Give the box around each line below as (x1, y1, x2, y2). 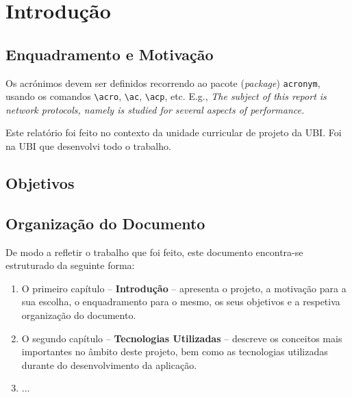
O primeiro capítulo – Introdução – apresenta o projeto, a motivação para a (21, 281, 347, 295)
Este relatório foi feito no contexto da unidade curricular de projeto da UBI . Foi (5, 125, 342, 140)
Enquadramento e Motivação (5, 43, 214, 64)
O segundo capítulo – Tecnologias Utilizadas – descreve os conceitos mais (21, 331, 342, 345)
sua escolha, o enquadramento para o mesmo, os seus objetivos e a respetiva (21, 294, 340, 309)
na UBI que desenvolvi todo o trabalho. (5, 139, 171, 153)
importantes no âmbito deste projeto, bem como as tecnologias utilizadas (21, 344, 328, 359)
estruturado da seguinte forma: (5, 258, 135, 272)
